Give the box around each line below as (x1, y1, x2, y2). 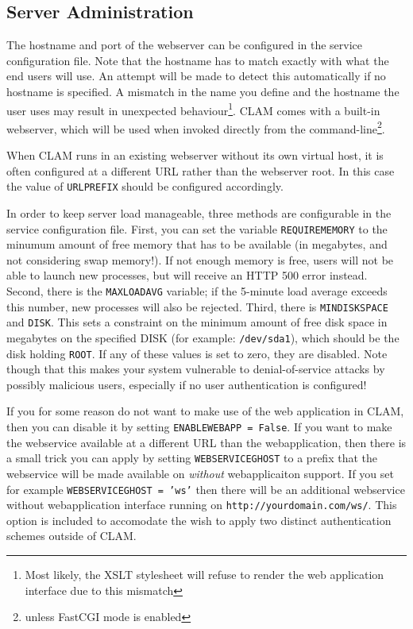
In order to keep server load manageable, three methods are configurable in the (6, 204, 392, 221)
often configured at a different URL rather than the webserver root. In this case (6, 162, 395, 179)
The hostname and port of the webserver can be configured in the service (6, 37, 363, 53)
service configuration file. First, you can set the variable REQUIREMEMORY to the (6, 220, 388, 237)
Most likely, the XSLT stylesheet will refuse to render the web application (25, 566, 384, 583)
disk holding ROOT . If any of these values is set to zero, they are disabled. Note (6, 345, 388, 361)
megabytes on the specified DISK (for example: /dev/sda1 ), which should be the (6, 329, 399, 345)
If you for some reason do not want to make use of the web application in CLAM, (6, 403, 404, 419)
